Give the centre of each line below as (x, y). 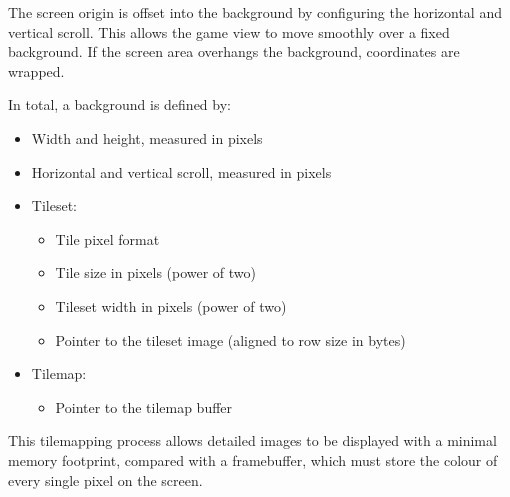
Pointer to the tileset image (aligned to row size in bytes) (230, 339)
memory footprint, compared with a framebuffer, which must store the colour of (253, 459)
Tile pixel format (107, 238)
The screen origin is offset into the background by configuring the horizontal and (255, 12)
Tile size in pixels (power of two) (156, 272)
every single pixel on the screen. (105, 479)
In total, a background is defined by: (119, 104)
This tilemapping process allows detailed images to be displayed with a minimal (252, 440)
